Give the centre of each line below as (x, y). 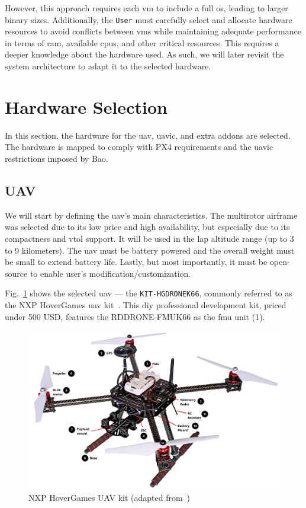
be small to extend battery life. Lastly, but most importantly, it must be (136, 262)
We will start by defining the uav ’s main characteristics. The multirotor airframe (151, 215)
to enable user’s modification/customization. (110, 273)
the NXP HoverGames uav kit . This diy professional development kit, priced (146, 304)
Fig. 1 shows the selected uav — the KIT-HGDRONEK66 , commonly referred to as (149, 293)
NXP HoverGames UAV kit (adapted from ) (109, 498)
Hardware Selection (86, 106)
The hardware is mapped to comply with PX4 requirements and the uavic (139, 147)
